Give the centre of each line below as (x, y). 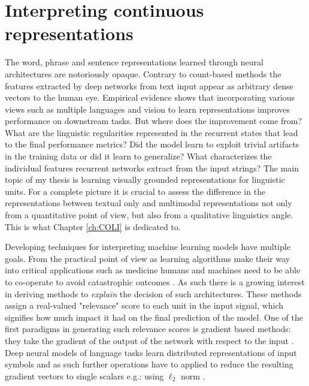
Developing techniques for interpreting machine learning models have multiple (148, 247)
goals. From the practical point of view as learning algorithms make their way (148, 258)
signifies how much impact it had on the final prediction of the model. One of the (154, 317)
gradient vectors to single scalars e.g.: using (84, 376)
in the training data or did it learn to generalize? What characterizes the (138, 156)
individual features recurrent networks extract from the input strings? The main (152, 168)
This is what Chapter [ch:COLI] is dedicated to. (93, 226)
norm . (193, 376)
